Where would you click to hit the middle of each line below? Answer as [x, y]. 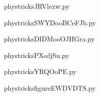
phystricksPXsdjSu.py [37, 55]
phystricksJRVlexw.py [37, 6]
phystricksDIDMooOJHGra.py [50, 39]
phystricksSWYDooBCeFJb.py [50, 22]
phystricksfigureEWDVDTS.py [50, 87]
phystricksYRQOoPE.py [40, 71]
